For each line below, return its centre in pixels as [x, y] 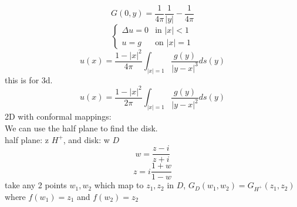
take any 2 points [36, 185]
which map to [119, 185]
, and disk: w [86, 139]
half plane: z [27, 139]
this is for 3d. [29, 79]
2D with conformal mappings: [58, 116]
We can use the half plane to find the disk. [81, 128]
